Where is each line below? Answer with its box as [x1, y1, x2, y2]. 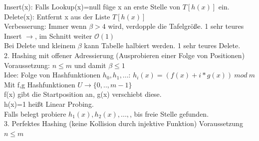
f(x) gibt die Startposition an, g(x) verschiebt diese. [4, 89, 162, 99]
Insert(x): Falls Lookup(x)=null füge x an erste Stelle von [4, 1, 181, 11]
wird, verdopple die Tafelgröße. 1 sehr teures [108, 21, 244, 31]
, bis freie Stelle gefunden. [130, 108, 209, 119]
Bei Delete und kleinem [4, 40, 76, 51]
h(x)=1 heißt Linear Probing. [4, 98, 94, 109]
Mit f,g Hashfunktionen [4, 79, 75, 89]
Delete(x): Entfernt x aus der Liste [4, 11, 110, 21]
